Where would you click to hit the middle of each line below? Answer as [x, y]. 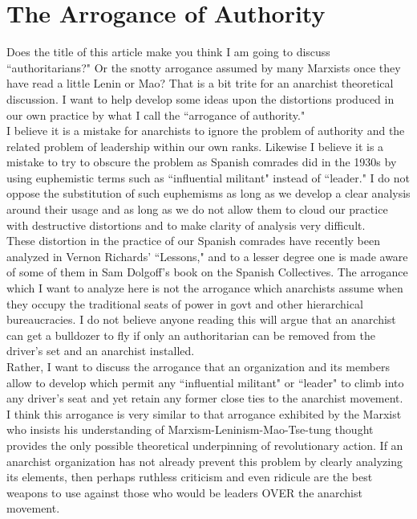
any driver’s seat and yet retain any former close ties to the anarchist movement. [205, 398]
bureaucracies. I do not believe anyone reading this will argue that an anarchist [201, 319]
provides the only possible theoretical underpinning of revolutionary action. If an [205, 445]
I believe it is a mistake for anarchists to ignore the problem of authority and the [206, 131]
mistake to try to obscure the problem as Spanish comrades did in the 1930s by [202, 162]
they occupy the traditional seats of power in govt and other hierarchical [185, 303]
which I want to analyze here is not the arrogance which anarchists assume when [205, 288]
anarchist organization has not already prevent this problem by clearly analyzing [205, 461]
